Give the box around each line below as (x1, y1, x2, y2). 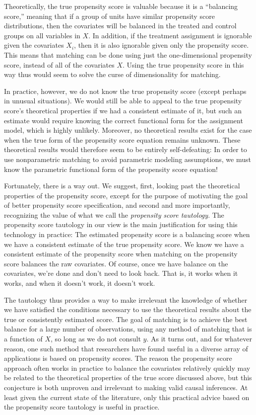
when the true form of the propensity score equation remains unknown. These (4, 134, 241, 145)
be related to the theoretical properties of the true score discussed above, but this (4, 372, 252, 383)
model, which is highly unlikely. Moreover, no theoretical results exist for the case (4, 125, 252, 135)
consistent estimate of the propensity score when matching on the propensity (4, 249, 238, 259)
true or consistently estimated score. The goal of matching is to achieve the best (4, 314, 248, 324)
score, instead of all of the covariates (4, 59, 115, 70)
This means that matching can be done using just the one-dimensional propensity (4, 49, 252, 60)
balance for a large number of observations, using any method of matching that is (4, 324, 252, 334)
